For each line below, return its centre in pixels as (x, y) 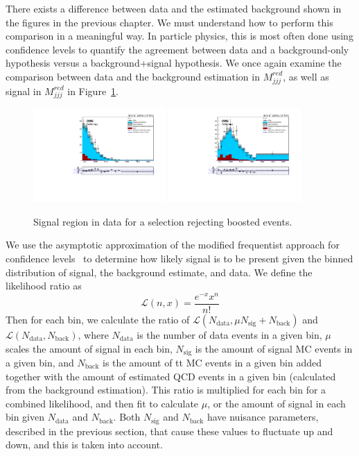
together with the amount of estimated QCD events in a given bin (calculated (171, 376)
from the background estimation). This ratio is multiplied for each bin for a (166, 390)
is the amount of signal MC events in (274, 348)
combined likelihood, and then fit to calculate (102, 403)
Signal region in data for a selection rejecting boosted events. (163, 221)
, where (93, 334)
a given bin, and (40, 363)
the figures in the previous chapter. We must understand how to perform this (169, 22)
